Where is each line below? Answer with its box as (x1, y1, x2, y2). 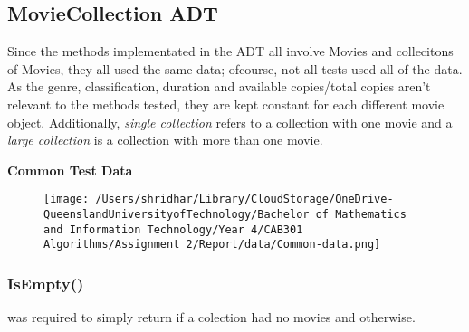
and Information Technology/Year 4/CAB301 (43, 223, 303, 236)
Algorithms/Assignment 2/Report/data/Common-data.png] (43, 238, 381, 251)
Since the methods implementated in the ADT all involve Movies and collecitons (7, 42, 454, 61)
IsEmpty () (7, 271, 84, 294)
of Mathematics (315, 208, 407, 222)
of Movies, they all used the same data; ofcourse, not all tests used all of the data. (7, 59, 463, 78)
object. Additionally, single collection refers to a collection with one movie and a (7, 112, 453, 131)
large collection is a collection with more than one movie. (7, 130, 323, 149)
